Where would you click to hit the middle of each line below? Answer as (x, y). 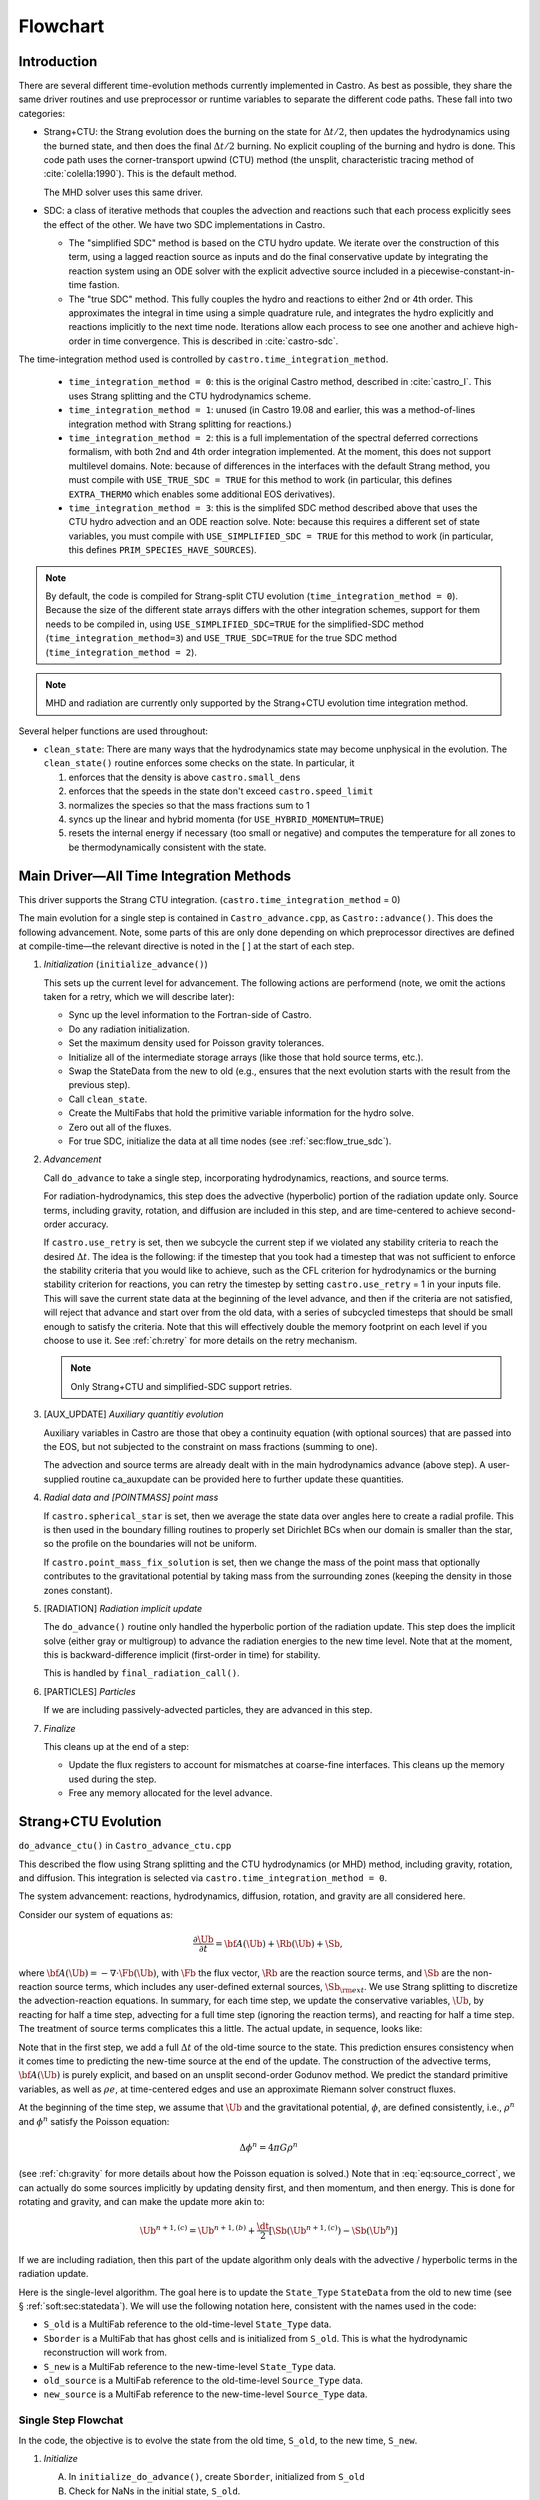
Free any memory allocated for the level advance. (170, 1793)
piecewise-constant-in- (466, 271)
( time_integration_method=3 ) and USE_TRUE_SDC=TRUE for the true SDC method (221, 638)
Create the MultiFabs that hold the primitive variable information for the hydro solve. (241, 1113)
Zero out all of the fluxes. (120, 1127)
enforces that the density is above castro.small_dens (185, 777)
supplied (61, 1479)
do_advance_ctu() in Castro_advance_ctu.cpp (125, 1846)
